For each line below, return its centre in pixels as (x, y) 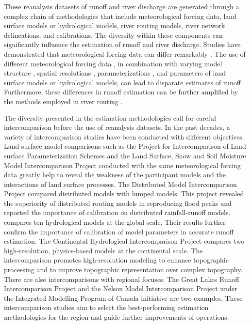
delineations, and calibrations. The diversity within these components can (113, 35)
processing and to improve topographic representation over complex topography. (123, 270)
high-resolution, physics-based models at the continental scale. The (103, 250)
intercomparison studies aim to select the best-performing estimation (106, 307)
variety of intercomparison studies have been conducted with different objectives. (124, 136)
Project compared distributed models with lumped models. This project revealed (124, 193)
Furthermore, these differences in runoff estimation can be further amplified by (121, 92)
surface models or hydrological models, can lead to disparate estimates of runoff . (125, 82)
